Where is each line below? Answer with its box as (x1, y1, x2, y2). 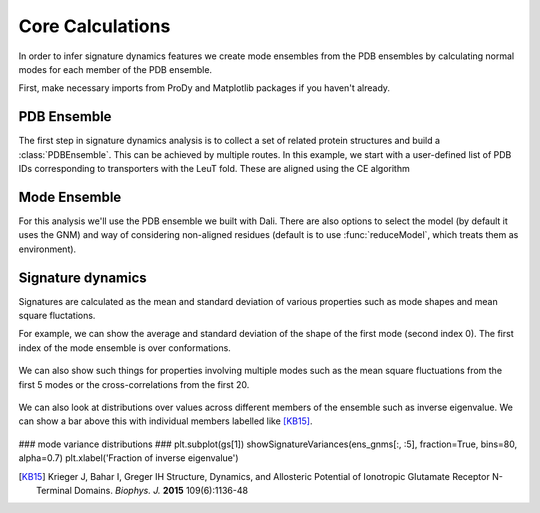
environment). (18, 243, 77, 255)
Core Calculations (18, 15, 171, 37)
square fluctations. (18, 310, 96, 321)
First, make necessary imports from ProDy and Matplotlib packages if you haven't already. (18, 82, 390, 94)
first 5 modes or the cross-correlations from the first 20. (18, 378, 250, 390)
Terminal (36, 484, 72, 496)
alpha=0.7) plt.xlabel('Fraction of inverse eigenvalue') (18, 452, 239, 464)
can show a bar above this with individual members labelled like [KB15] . (18, 415, 313, 427)
